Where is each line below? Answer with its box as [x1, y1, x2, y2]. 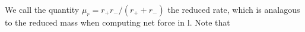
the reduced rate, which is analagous [167, 3, 300, 15]
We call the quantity [5, 3, 80, 15]
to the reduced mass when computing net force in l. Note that [5, 16, 230, 28]
